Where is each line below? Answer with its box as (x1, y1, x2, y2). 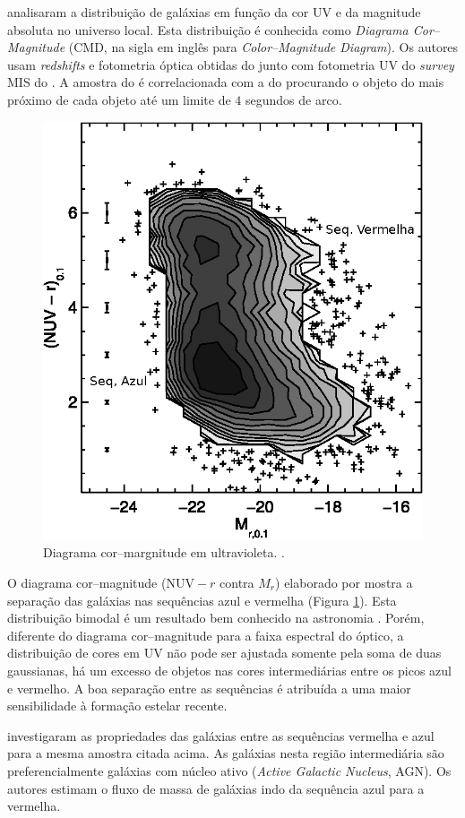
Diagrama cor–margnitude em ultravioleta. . (43, 543, 285, 562)
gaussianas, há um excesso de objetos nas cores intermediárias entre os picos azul (7, 660, 452, 679)
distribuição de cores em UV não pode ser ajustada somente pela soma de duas (7, 643, 442, 662)
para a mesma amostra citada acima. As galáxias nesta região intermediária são (7, 744, 444, 762)
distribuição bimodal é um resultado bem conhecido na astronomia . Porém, (7, 608, 425, 627)
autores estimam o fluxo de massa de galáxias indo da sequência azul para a (7, 779, 425, 797)
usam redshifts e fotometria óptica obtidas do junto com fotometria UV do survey (7, 55, 454, 73)
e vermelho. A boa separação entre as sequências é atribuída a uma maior (7, 678, 411, 697)
